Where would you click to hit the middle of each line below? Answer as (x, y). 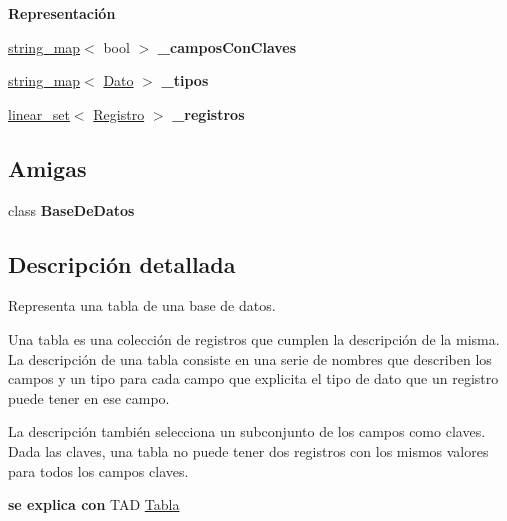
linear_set (39, 113)
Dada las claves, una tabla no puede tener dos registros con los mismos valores (248, 450)
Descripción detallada (122, 263)
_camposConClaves (227, 46)
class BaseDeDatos (71, 209)
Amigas (47, 167)
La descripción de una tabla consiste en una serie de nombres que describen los (250, 358)
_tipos (185, 80)
